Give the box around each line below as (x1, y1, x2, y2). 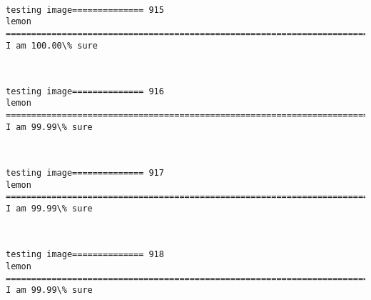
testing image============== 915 (6, 4, 164, 15)
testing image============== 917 (6, 168, 164, 179)
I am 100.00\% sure (6, 40, 98, 51)
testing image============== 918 (6, 249, 164, 260)
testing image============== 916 (6, 86, 164, 96)
